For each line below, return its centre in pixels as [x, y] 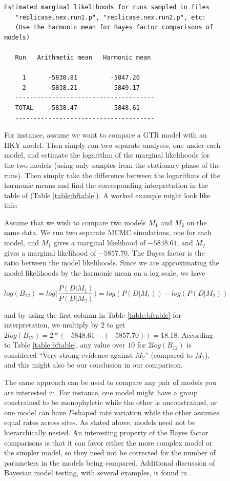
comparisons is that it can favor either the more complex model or [108, 442]
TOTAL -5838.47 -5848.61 [77, 108]
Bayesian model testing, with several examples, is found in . [98, 473]
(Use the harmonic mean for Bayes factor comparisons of [114, 27]
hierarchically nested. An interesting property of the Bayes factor [106, 432]
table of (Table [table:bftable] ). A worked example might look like [107, 195]
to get [116, 325]
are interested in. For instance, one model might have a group [101, 392]
